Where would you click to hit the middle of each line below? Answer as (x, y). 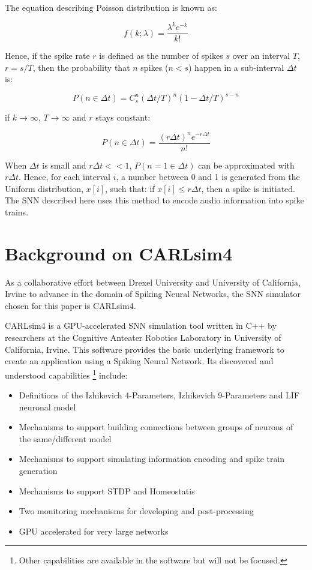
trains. (17, 211)
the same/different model (65, 438)
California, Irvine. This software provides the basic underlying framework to (145, 349)
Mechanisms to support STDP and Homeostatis (107, 490)
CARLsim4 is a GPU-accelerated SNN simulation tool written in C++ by (141, 325)
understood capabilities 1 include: (66, 374)
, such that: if (130, 188)
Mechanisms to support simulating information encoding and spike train (152, 459)
